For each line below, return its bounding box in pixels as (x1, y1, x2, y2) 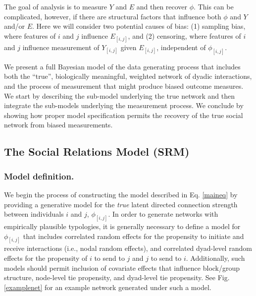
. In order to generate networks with (108, 209, 218, 219)
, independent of (156, 42, 206, 52)
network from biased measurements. (4, 119, 113, 130)
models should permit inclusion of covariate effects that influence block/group (4, 262, 240, 273)
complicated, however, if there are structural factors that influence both (4, 11, 221, 21)
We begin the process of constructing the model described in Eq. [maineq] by (4, 189, 238, 199)
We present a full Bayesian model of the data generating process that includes (4, 61, 241, 71)
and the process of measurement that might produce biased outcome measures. (4, 81, 244, 91)
